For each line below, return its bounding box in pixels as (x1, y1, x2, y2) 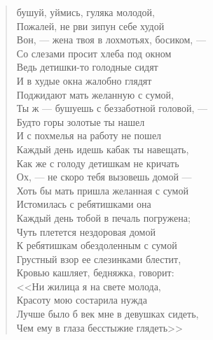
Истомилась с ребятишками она (16, 197, 151, 211)
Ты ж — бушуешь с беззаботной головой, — (16, 101, 208, 115)
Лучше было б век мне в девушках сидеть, (16, 306, 199, 321)
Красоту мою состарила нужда (16, 292, 147, 307)
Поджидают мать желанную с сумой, (16, 87, 174, 101)
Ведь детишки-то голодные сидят (16, 59, 158, 74)
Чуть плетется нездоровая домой (16, 224, 156, 239)
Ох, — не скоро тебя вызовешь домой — (16, 169, 192, 184)
